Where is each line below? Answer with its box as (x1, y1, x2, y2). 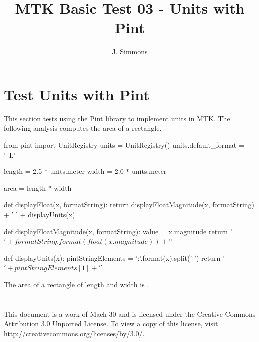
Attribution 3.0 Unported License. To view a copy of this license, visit (4, 318, 218, 329)
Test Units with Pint (4, 84, 150, 104)
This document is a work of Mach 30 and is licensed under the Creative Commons (4, 308, 256, 319)
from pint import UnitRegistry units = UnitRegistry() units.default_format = (4, 140, 244, 150)
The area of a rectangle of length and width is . (4, 279, 149, 289)
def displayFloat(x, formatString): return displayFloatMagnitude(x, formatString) (4, 199, 255, 210)
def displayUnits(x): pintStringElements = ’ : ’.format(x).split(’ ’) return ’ (4, 252, 225, 263)
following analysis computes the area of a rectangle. (4, 123, 162, 133)
